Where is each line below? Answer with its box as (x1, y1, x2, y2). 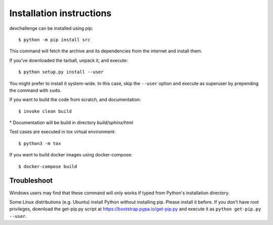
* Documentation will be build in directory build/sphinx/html (9, 120, 133, 126)
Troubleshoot (9, 177, 53, 185)
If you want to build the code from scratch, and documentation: (9, 96, 141, 103)
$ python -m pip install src (18, 37, 90, 42)
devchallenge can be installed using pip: (9, 25, 94, 31)
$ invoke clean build (18, 108, 72, 114)
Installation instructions (9, 8, 112, 19)
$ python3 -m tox (18, 140, 61, 146)
